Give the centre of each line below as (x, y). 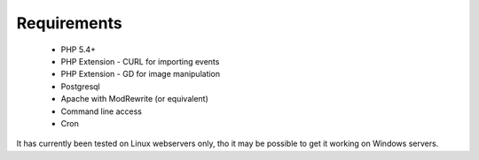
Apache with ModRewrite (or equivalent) (134, 99)
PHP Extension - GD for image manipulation (141, 74)
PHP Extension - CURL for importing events (140, 61)
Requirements (70, 23)
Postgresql (81, 86)
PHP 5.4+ (79, 50)
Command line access (101, 111)
